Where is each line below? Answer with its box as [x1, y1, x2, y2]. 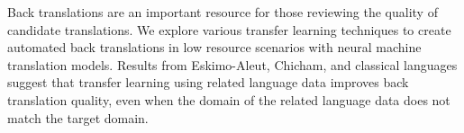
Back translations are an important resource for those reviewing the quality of [7, 3, 438, 21]
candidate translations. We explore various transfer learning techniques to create [7, 20, 451, 39]
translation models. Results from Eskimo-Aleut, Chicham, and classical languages [7, 55, 458, 74]
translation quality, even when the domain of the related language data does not [7, 90, 450, 109]
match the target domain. [7, 108, 149, 127]
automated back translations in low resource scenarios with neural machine [7, 38, 422, 57]
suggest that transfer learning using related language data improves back [7, 73, 409, 92]
